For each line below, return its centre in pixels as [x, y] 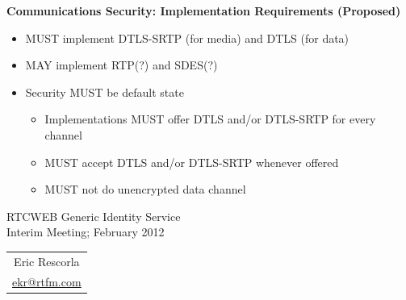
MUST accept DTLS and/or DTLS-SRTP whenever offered [192, 162]
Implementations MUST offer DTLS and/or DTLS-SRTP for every [210, 119]
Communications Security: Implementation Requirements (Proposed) [204, 10]
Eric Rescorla [47, 261]
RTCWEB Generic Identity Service [94, 216]
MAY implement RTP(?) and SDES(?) [121, 65]
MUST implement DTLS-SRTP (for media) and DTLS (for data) [187, 37]
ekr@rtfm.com [47, 281]
